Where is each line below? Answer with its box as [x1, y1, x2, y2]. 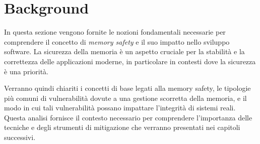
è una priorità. [4, 66, 48, 76]
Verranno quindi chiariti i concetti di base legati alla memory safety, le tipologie [4, 83, 251, 93]
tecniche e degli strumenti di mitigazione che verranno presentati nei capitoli [4, 122, 240, 132]
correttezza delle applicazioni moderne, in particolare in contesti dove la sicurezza [4, 56, 256, 66]
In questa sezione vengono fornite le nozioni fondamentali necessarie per [4, 27, 226, 37]
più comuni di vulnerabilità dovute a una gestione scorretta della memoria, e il [4, 92, 247, 103]
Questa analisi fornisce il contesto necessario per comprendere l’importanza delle [4, 112, 252, 122]
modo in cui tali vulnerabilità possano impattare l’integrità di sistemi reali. [4, 102, 236, 113]
